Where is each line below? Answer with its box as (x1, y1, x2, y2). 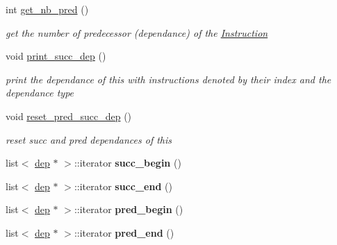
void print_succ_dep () (6, 49, 106, 63)
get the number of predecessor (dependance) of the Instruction (6, 25, 268, 40)
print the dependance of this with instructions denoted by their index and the (6, 71, 331, 86)
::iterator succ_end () (74, 178, 172, 193)
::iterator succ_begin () (74, 155, 181, 170)
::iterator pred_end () (74, 225, 174, 239)
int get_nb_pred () (6, 2, 89, 16)
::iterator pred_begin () (74, 202, 183, 217)
